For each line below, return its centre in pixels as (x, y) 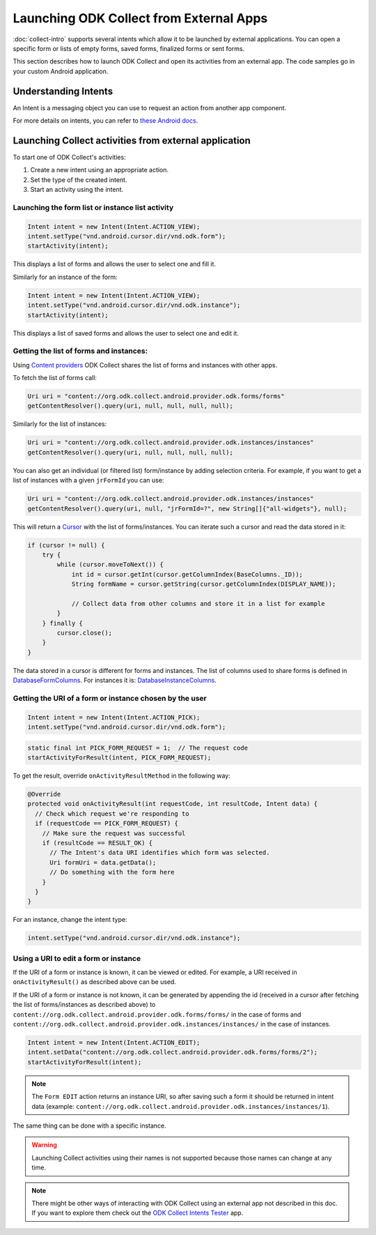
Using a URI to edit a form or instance (77, 958)
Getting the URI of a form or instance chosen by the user (110, 698)
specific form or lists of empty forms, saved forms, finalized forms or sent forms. (129, 48)
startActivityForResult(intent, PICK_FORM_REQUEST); (119, 758)
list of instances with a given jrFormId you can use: (88, 480)
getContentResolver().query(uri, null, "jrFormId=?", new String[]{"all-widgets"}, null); (187, 508)
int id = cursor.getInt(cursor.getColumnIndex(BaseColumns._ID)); (187, 574)
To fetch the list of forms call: (55, 378)
